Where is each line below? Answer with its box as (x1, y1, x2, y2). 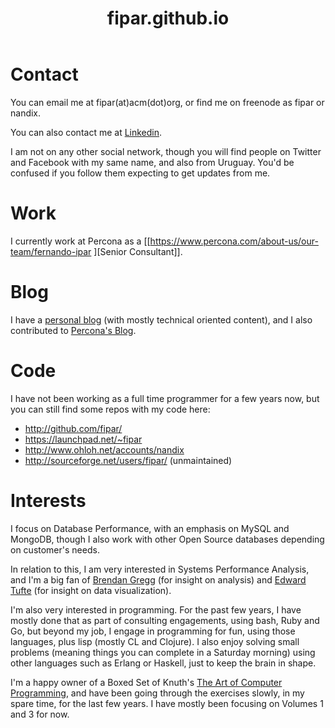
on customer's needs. (10, 543, 100, 556)
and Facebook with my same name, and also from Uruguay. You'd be (10, 156, 295, 168)
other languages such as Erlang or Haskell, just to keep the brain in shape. (10, 657, 317, 669)
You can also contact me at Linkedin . (10, 126, 163, 138)
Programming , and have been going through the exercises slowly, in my (10, 687, 305, 699)
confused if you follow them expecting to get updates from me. (10, 167, 271, 179)
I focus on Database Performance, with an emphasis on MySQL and (10, 522, 290, 534)
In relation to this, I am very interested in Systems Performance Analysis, (10, 563, 310, 575)
